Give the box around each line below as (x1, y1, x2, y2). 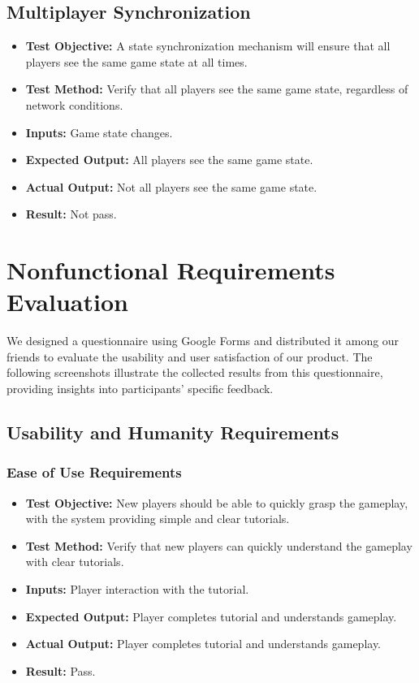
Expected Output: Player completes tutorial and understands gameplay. (25, 607, 397, 625)
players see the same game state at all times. (25, 53, 248, 70)
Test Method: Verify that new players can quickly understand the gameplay (25, 537, 413, 554)
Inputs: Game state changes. (25, 123, 173, 140)
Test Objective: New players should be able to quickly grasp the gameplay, (25, 494, 408, 511)
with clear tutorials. (25, 553, 124, 570)
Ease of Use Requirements (6, 462, 182, 482)
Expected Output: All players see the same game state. (25, 151, 313, 168)
